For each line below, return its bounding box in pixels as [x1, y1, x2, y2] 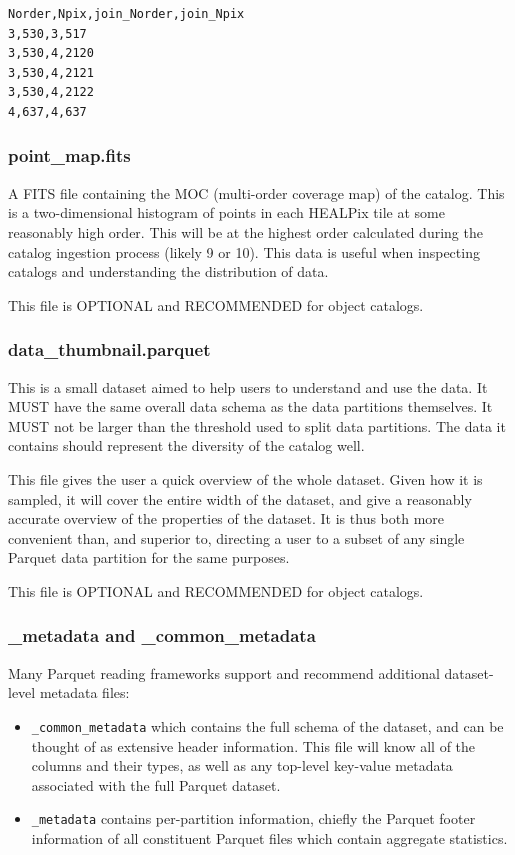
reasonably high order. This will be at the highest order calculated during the [8, 221, 483, 242]
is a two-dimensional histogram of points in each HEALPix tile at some [8, 202, 445, 223]
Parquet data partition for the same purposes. [8, 547, 290, 568]
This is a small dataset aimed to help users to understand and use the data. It [8, 376, 488, 397]
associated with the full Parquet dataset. [31, 774, 281, 795]
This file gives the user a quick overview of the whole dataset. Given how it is [8, 468, 483, 489]
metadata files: [39, 682, 130, 703]
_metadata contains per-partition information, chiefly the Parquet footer [31, 808, 476, 829]
